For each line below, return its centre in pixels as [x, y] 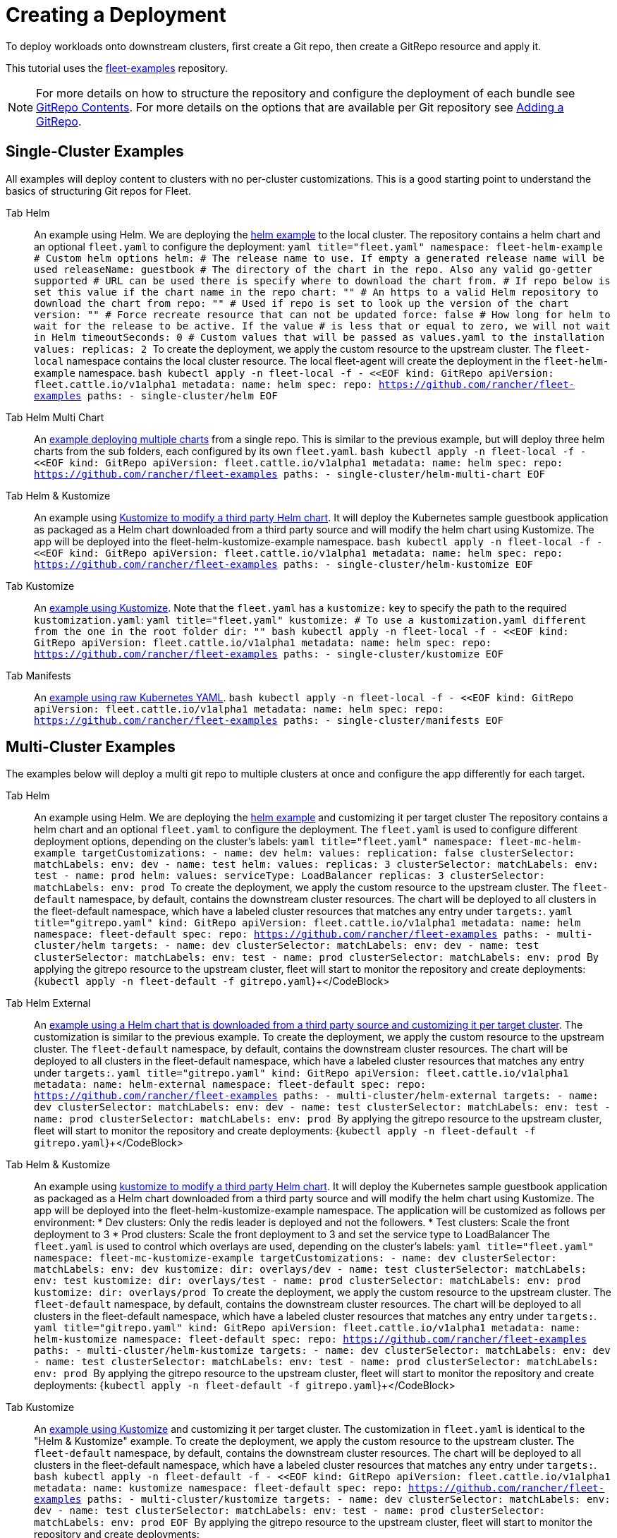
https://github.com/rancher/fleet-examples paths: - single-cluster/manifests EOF [269, 720]
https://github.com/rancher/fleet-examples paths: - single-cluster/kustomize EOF [269, 654]
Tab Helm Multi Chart [55, 417]
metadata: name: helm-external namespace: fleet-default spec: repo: [230, 1085]
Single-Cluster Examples [95, 152]
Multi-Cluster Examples [91, 747]
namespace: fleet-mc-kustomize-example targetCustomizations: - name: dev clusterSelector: [295, 1258]
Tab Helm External [48, 1003]
